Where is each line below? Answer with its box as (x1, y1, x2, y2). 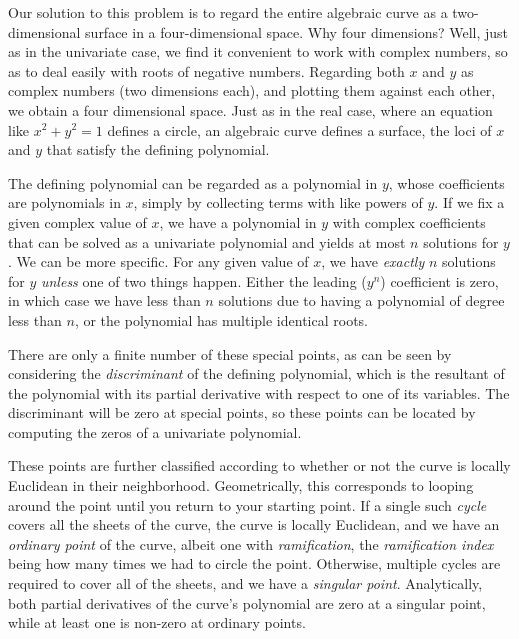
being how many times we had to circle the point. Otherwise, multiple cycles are (8, 553, 501, 574)
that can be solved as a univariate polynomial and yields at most (8, 231, 406, 252)
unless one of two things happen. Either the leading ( (40, 270, 367, 291)
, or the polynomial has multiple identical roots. (74, 309, 368, 330)
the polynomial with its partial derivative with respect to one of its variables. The (8, 382, 510, 403)
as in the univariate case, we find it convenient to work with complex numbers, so (8, 41, 508, 62)
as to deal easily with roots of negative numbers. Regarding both (8, 60, 405, 81)
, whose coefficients (388, 172, 505, 193)
